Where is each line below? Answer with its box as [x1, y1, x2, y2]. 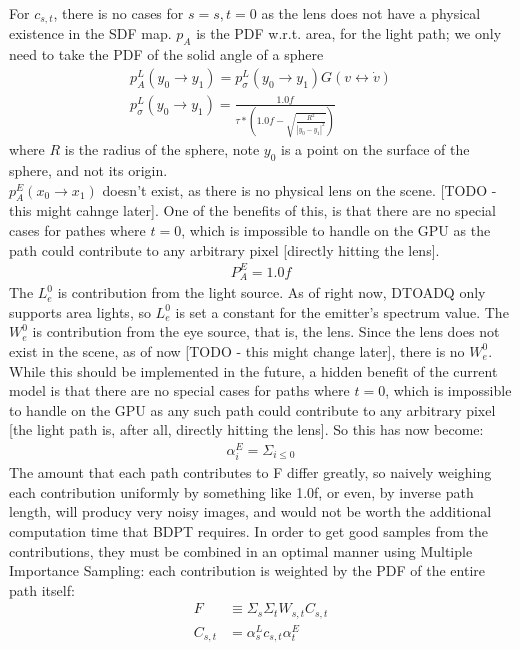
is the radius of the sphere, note [64, 139, 260, 160]
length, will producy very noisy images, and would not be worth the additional [9, 501, 492, 522]
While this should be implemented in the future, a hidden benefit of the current [9, 360, 498, 381]
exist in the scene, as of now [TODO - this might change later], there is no [9, 340, 465, 361]
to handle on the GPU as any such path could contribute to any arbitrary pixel [9, 399, 496, 420]
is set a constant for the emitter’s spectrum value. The [175, 301, 509, 322]
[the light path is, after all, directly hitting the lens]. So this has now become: [9, 419, 484, 440]
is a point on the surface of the [281, 139, 470, 160]
